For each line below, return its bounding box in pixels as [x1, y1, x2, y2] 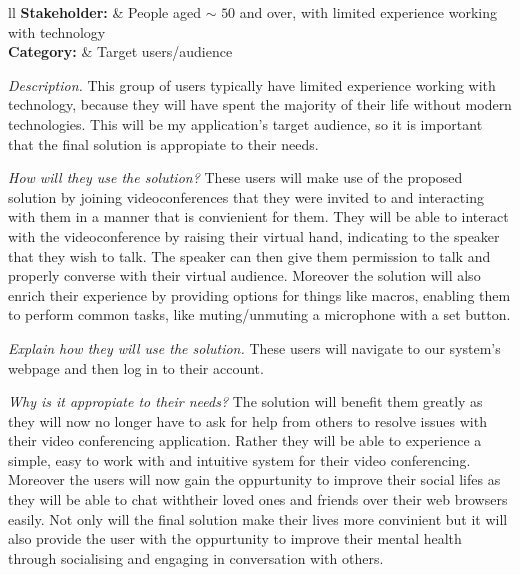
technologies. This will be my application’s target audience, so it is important [8, 113, 483, 134]
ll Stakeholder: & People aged [8, 2, 201, 22]
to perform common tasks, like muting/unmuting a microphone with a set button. [8, 304, 511, 325]
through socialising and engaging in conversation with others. [8, 547, 384, 568]
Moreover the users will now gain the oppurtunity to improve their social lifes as [8, 469, 501, 490]
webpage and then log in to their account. [8, 357, 264, 378]
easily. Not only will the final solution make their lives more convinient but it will [8, 508, 508, 529]
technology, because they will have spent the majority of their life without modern [8, 94, 512, 115]
